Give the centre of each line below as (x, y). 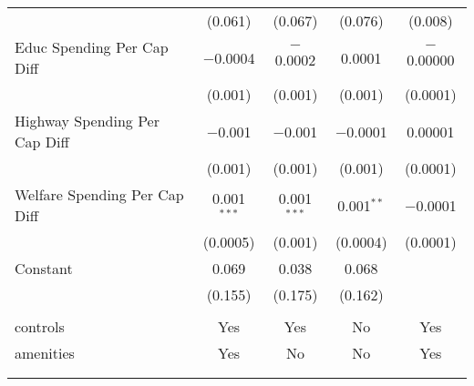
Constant (44, 268)
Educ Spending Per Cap (92, 47)
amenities (45, 353)
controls (40, 326)
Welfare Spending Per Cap (99, 194)
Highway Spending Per (87, 121)
